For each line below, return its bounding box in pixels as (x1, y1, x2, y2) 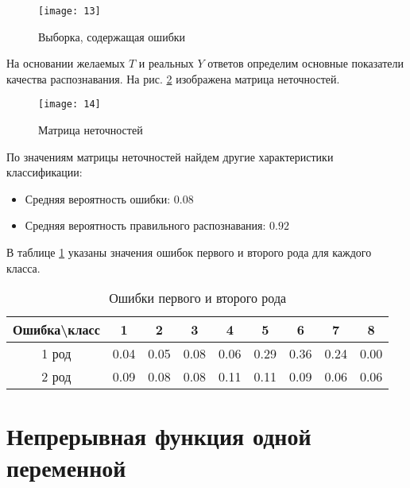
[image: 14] (38, 99, 101, 110)
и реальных (138, 55, 194, 72)
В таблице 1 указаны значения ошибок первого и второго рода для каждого (6, 244, 372, 261)
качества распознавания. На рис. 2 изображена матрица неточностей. (6, 70, 340, 87)
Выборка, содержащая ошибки (38, 28, 186, 45)
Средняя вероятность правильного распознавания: (25, 217, 266, 234)
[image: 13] (38, 6, 101, 17)
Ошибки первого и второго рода (109, 289, 287, 308)
